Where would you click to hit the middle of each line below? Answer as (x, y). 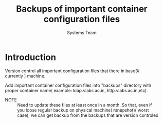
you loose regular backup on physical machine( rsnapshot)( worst (83, 110)
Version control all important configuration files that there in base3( (72, 71)
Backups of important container (82, 9)
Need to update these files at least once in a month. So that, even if (85, 105)
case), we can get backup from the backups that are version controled (88, 115)
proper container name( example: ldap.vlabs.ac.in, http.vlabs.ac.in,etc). (77, 90)
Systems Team (82, 32)
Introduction (31, 57)
